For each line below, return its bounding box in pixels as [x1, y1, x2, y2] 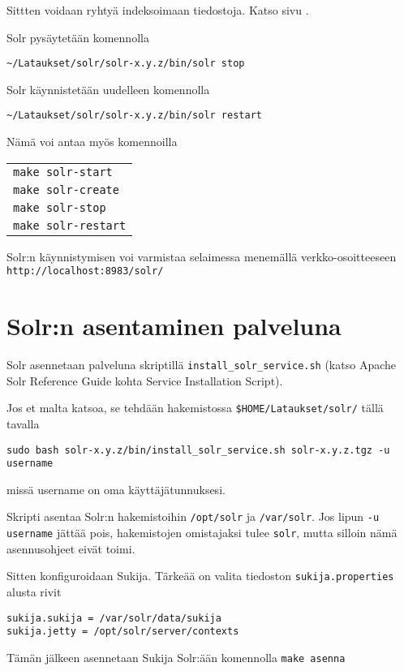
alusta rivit [6, 583, 62, 600]
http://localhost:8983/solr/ [6, 265, 164, 277]
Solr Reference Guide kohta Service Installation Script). [6, 372, 283, 389]
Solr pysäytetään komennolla [6, 28, 149, 45]
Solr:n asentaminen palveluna [6, 309, 342, 342]
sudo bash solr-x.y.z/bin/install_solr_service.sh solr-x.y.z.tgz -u [6, 444, 390, 456]
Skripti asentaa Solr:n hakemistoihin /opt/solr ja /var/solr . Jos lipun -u [6, 508, 380, 525]
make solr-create [13, 183, 119, 196]
